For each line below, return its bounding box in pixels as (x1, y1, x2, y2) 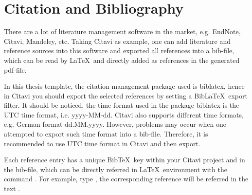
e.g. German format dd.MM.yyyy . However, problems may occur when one (4, 119, 226, 129)
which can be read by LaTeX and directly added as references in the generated (4, 55, 240, 65)
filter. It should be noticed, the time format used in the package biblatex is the (4, 100, 239, 110)
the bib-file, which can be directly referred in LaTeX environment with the (4, 164, 227, 174)
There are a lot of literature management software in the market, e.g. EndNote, (4, 26, 241, 37)
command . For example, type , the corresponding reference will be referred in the (4, 174, 249, 184)
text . (4, 183, 20, 194)
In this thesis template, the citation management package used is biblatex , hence (4, 81, 245, 91)
